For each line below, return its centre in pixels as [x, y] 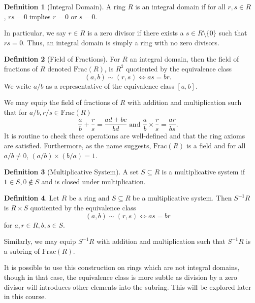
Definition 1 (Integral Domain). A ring [65, 6]
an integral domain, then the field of [184, 59]
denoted [59, 68]
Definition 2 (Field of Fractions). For [62, 59]
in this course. [25, 296]
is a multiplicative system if [203, 172]
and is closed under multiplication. [94, 181]
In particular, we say [35, 33]
